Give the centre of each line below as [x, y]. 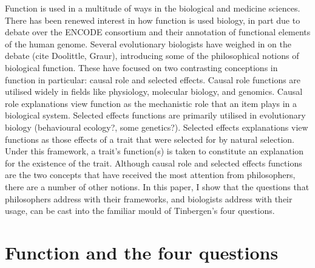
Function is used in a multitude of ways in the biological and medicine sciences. [153, 8]
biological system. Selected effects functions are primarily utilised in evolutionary [155, 115]
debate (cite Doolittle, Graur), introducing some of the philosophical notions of [152, 56]
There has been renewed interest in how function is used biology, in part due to [153, 20]
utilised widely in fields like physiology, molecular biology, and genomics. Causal [154, 91]
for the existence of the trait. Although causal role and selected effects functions [154, 163]
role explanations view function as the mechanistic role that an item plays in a [151, 103]
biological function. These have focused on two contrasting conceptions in [141, 67]
